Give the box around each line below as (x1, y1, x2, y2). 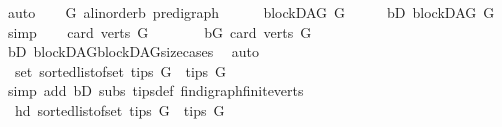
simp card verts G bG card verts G (7, 21, 312, 42)
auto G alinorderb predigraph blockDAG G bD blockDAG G (7, 2, 495, 22)
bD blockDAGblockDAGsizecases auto (7, 41, 260, 62)
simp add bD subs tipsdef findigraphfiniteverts (7, 80, 304, 101)
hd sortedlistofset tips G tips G (14, 99, 225, 120)
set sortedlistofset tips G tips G (14, 60, 227, 81)
